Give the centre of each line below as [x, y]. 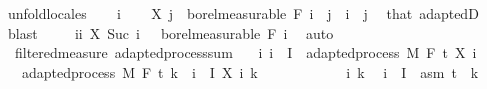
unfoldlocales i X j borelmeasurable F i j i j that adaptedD [243, 13]
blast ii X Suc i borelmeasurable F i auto [170, 32]
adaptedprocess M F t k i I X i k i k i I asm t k [250, 71]
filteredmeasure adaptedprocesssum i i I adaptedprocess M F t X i [245, 52]
